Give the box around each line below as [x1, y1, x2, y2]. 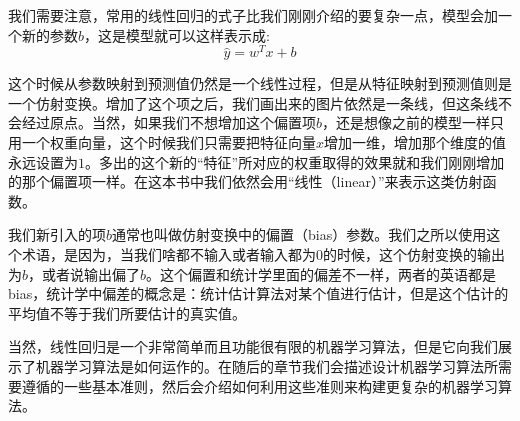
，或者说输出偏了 [28, 263, 141, 284]
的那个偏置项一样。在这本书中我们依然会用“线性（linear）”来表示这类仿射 [8, 171, 483, 192]
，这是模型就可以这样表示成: [84, 24, 270, 45]
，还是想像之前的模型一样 [322, 112, 491, 133]
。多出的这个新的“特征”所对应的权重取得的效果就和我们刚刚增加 [85, 151, 505, 172]
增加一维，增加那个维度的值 [324, 132, 507, 153]
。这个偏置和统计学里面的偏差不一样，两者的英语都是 [146, 263, 497, 284]
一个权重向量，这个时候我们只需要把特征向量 [21, 132, 316, 153]
